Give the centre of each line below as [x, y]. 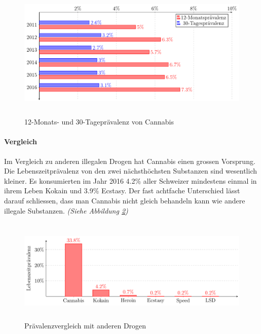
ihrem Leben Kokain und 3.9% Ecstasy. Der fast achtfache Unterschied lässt [122, 191]
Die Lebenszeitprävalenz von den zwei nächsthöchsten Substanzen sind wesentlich [131, 171]
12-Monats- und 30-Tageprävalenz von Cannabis [99, 122]
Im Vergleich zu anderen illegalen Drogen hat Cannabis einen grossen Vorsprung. [130, 161]
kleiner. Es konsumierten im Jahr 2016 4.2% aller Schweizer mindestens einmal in [130, 180]
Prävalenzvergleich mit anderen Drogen [85, 325]
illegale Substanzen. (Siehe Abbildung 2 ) [66, 210]
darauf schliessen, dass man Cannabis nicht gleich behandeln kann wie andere [125, 201]
